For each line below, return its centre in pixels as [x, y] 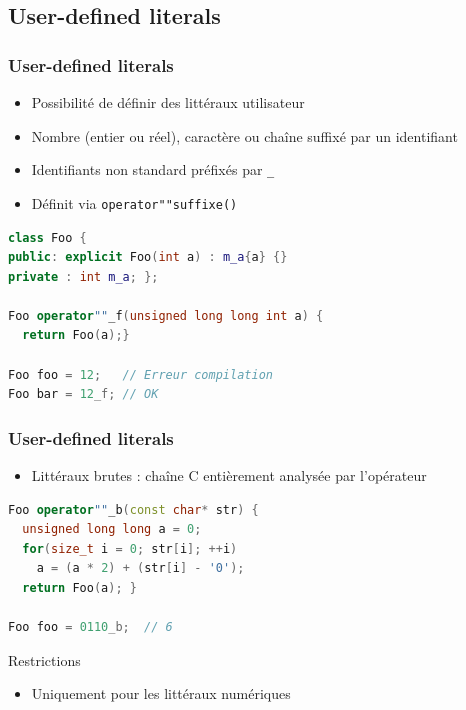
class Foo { [47, 237]
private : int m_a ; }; [83, 276]
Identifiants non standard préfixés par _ [153, 169]
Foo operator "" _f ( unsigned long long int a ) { [166, 315]
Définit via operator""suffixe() [134, 202]
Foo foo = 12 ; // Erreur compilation [140, 374]
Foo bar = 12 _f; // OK [83, 394]
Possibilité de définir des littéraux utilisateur [168, 102]
